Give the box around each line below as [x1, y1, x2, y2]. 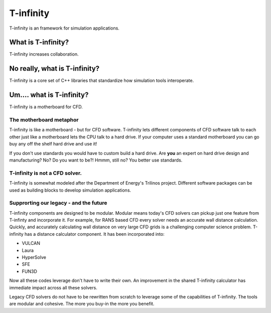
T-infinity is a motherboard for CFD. [9, 104, 83, 110]
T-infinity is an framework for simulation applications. [9, 25, 120, 31]
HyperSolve [22, 254, 46, 260]
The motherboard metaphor [9, 116, 79, 123]
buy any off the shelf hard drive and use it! [9, 141, 97, 147]
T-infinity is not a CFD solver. [9, 170, 82, 177]
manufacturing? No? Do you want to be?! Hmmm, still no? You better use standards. [9, 157, 183, 163]
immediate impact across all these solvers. [9, 284, 97, 290]
